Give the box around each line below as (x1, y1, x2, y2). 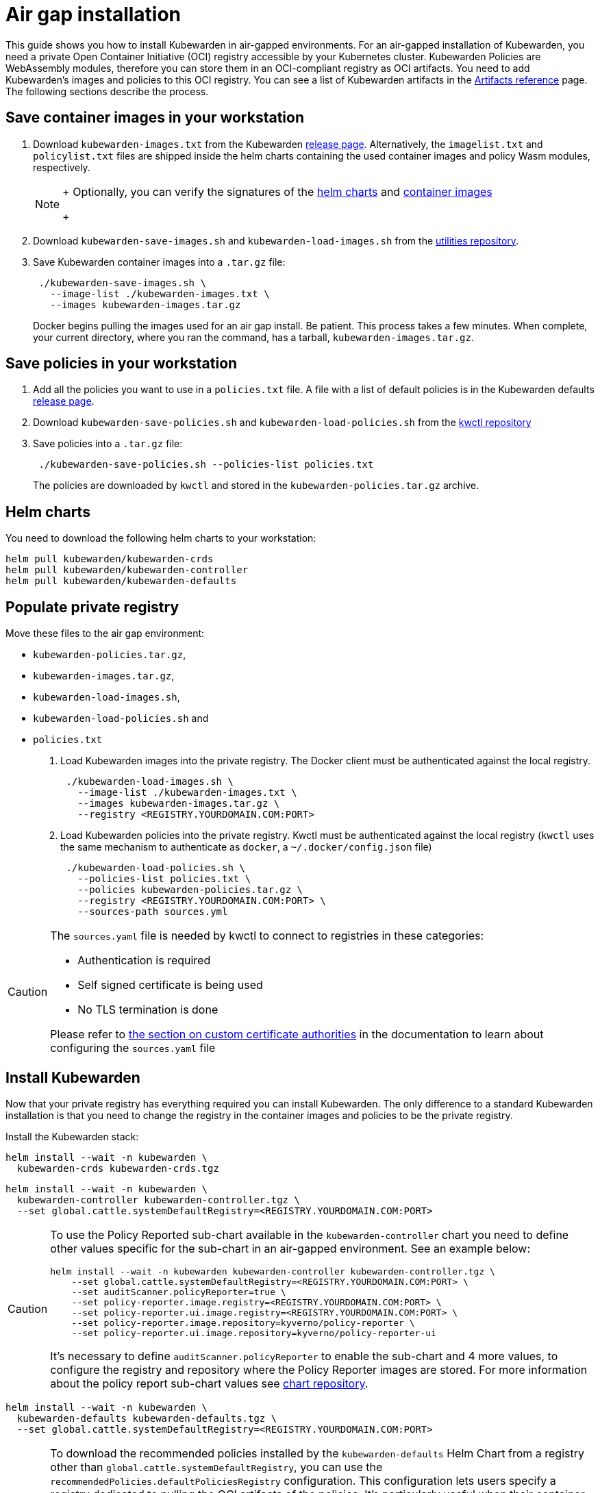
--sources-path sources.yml (77, 906, 228, 918)
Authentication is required (77, 953, 211, 968)
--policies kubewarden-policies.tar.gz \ (77, 884, 303, 896)
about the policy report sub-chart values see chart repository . (50, 1376, 368, 1390)
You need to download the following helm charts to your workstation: (5, 532, 316, 544)
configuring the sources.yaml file (50, 1041, 216, 1055)
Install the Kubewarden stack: (5, 1130, 139, 1142)
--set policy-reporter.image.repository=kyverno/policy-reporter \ (71, 1317, 415, 1328)
